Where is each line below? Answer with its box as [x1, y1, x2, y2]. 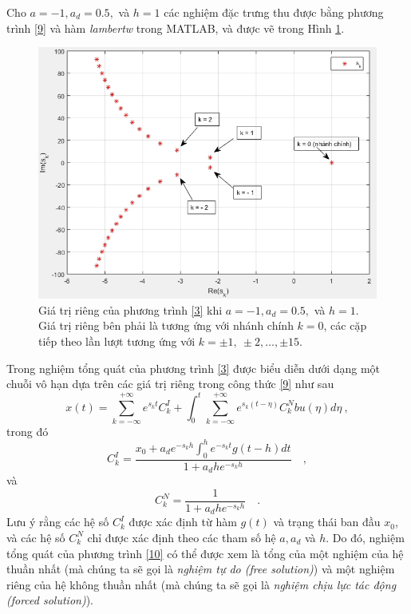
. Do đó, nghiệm [326, 529, 405, 545]
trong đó [6, 422, 49, 439]
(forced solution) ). [6, 592, 94, 608]
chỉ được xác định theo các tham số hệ [87, 529, 276, 545]
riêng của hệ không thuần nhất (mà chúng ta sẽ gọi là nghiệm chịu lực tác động [6, 576, 397, 592]
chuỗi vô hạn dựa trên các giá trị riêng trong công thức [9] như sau [6, 375, 334, 392]
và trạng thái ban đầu [273, 513, 381, 530]
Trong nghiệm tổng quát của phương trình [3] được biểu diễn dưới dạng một [6, 359, 381, 376]
